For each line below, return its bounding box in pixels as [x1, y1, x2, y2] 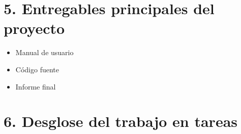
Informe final [15, 81, 56, 92]
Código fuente [15, 64, 59, 74]
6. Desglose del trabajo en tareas [4, 111, 238, 131]
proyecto [4, 18, 65, 38]
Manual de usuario [15, 47, 74, 58]
